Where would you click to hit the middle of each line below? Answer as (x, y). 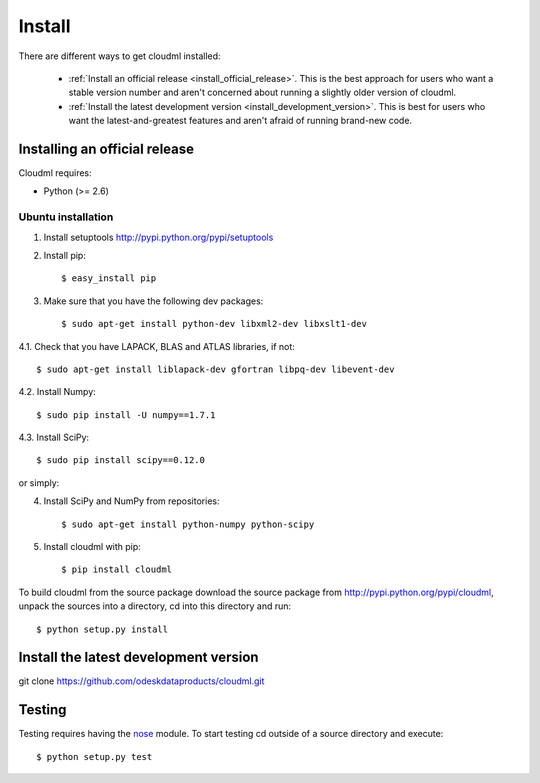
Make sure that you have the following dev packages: (153, 301)
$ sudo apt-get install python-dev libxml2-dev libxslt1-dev (214, 324)
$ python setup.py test (94, 756)
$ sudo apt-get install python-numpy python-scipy (188, 524)
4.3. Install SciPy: (54, 437)
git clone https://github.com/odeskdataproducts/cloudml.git (141, 681)
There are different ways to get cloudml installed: (119, 56)
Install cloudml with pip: (92, 547)
